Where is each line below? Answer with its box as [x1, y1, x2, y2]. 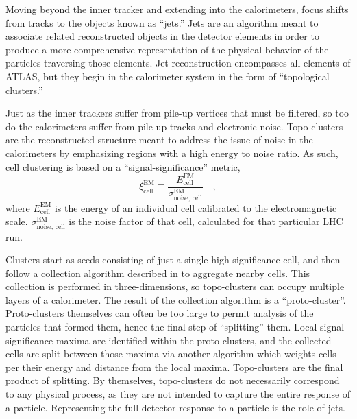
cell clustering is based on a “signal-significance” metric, [5, 159, 241, 173]
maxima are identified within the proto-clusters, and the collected [56, 333, 332, 347]
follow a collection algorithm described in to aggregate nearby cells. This [5, 265, 310, 280]
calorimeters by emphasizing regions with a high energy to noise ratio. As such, [5, 145, 338, 160]
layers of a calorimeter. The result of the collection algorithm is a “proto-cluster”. [5, 292, 346, 307]
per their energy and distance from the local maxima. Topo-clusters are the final [5, 359, 343, 374]
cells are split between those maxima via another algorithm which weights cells [5, 346, 336, 361]
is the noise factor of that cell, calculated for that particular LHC [69, 214, 343, 228]
